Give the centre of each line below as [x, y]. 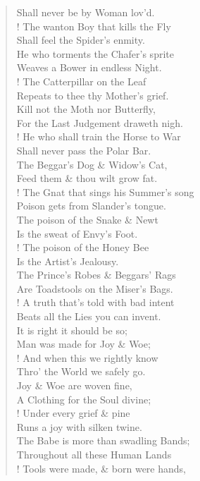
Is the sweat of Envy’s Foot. [77, 233]
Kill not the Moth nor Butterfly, [86, 109]
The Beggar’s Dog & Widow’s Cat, [92, 164]
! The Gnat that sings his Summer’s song [105, 191]
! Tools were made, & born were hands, [101, 468]
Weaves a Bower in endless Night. [89, 67]
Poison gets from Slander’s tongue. [91, 206]
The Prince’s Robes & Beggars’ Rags [96, 275]
